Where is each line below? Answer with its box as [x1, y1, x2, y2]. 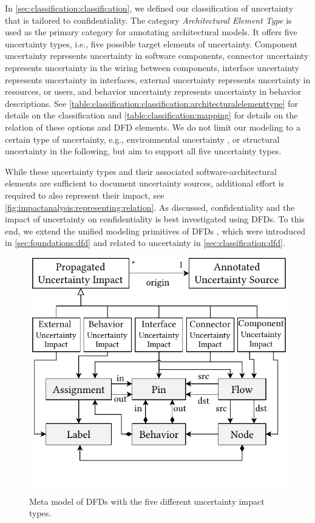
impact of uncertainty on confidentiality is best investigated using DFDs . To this [5, 213, 305, 225]
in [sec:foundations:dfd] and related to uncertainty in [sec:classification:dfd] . [5, 236, 285, 249]
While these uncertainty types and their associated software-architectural [5, 165, 277, 177]
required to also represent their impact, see [5, 188, 164, 201]
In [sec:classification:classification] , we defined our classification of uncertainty [5, 2, 294, 14]
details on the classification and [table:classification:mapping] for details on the [5, 109, 298, 121]
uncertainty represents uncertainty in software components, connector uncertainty [5, 49, 309, 62]
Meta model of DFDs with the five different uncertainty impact [29, 494, 265, 507]
